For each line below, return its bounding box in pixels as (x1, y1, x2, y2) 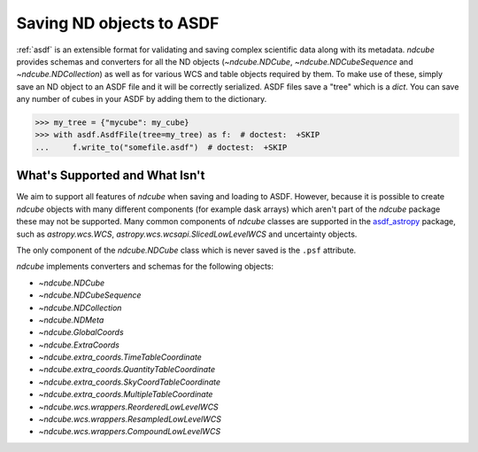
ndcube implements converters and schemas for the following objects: (16, 261, 274, 272)
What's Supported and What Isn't (16, 168, 205, 183)
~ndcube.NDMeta (38, 315, 104, 325)
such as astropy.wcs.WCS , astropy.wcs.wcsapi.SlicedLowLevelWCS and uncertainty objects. (16, 229, 358, 239)
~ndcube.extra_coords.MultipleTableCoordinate (38, 389, 213, 400)
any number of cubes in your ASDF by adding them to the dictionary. (16, 94, 267, 105)
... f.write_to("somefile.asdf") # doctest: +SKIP (35, 142, 288, 152)
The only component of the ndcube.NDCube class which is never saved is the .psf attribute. (16, 245, 357, 255)
